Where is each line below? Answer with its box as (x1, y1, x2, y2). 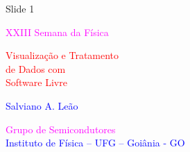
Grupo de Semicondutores (6, 121, 116, 136)
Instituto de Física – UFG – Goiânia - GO (6, 135, 185, 150)
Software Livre (6, 75, 67, 90)
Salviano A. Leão (6, 98, 78, 112)
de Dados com (6, 61, 66, 76)
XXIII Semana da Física (6, 24, 109, 39)
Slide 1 (6, 1, 35, 15)
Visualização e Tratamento (6, 48, 119, 62)
